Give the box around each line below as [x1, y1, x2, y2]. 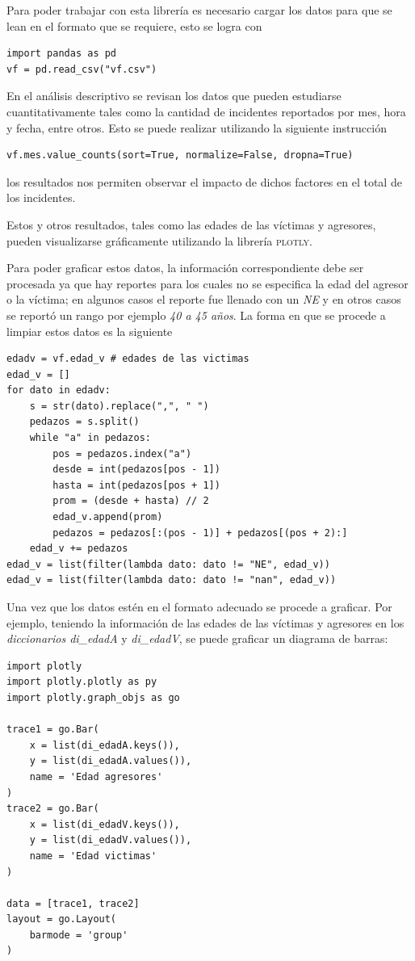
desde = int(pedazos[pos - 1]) [52, 464, 220, 476]
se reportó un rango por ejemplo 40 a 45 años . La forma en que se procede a [6, 306, 386, 323]
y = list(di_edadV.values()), [29, 834, 192, 846]
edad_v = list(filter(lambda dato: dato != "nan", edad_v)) [6, 574, 337, 586]
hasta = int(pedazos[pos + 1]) [52, 479, 220, 491]
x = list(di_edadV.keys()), [29, 818, 180, 830]
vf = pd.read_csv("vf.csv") [6, 63, 157, 75]
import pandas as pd [6, 48, 117, 60]
